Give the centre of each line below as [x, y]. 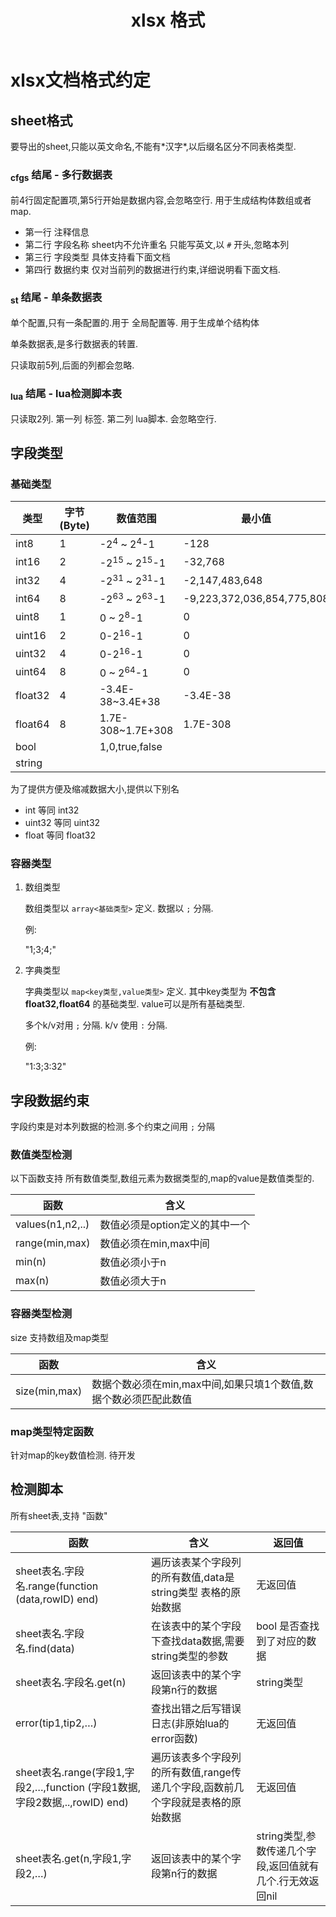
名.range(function [57, 1586]
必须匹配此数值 [157, 1399]
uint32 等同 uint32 [62, 822]
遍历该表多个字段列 [196, 1757]
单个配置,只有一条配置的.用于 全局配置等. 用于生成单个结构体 [135, 323]
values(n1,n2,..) [52, 1224]
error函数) [175, 1738]
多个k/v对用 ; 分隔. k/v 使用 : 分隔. [96, 1025]
